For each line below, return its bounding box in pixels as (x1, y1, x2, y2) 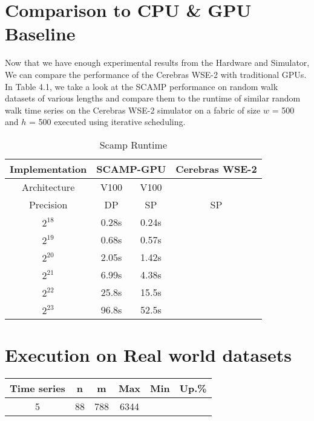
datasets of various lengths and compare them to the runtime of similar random (5, 92, 301, 104)
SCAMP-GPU (96, 161, 166, 176)
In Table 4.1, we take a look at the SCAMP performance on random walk (5, 80, 278, 92)
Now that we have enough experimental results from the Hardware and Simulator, (5, 56, 310, 69)
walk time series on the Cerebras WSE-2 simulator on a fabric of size (5, 103, 261, 116)
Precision (28, 197, 68, 211)
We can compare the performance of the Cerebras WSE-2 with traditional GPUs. (5, 68, 307, 80)
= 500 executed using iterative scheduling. (28, 115, 186, 128)
